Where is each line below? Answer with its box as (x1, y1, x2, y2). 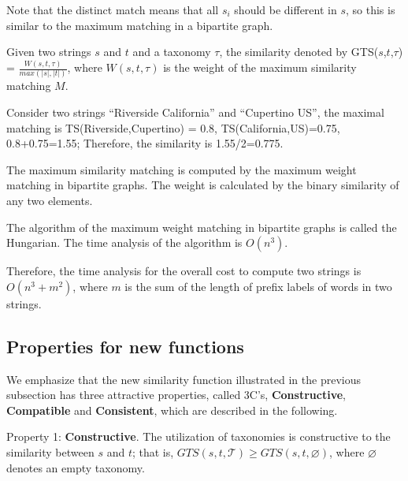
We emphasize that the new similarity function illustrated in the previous (6, 371, 362, 387)
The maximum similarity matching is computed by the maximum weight (6, 161, 357, 177)
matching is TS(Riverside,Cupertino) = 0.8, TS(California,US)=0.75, (6, 119, 340, 136)
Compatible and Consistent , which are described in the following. (6, 401, 338, 418)
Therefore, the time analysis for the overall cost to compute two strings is (6, 263, 362, 279)
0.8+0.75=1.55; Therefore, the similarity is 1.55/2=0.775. (6, 135, 284, 151)
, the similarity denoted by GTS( (219, 43, 379, 60)
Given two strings (6, 43, 91, 60)
